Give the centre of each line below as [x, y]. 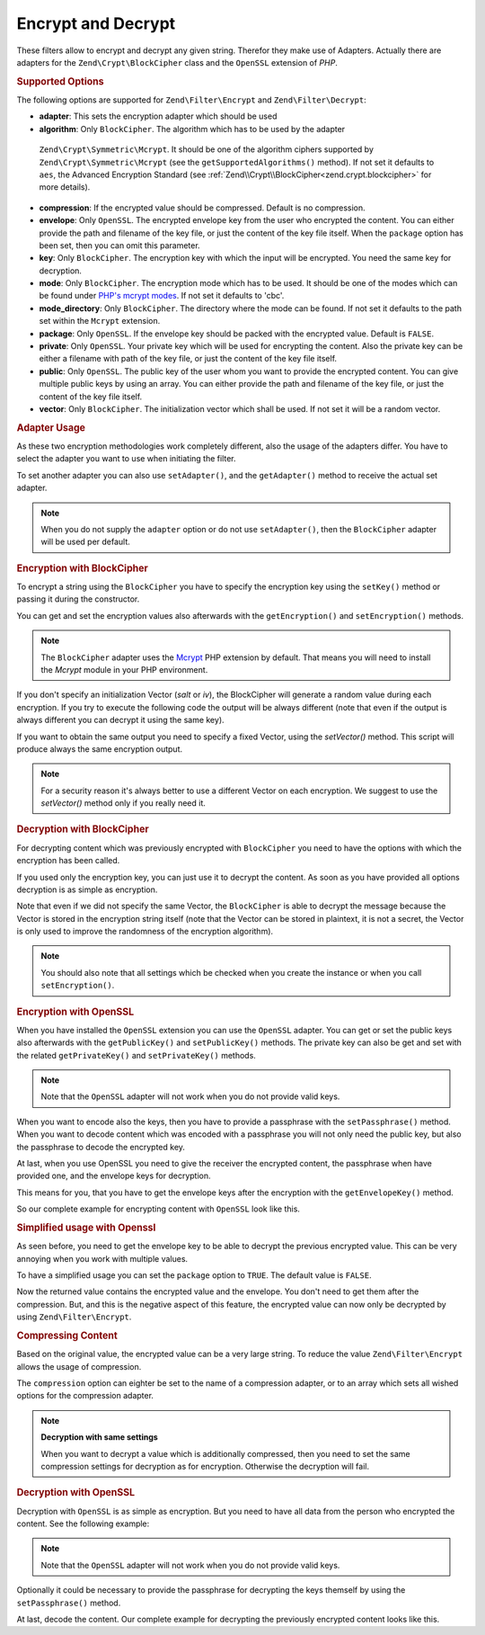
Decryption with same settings [100, 1437]
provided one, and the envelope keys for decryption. [114, 1176]
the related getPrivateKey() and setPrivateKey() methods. [136, 1055]
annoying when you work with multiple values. [102, 1258]
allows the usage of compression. [79, 1366]
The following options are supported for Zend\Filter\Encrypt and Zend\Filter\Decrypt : [192, 100]
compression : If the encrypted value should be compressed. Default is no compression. [202, 208]
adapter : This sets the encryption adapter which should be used [158, 116]
